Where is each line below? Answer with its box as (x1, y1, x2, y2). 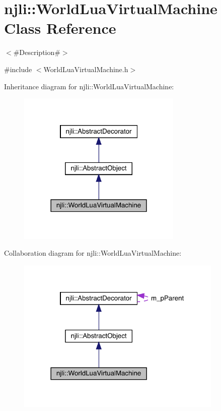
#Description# (13, 47, 60, 57)
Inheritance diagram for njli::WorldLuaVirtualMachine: (4, 81, 174, 91)
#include (4, 64, 32, 74)
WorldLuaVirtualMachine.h (43, 64, 128, 74)
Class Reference (4, 18, 116, 38)
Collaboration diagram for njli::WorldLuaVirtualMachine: (4, 248, 182, 258)
